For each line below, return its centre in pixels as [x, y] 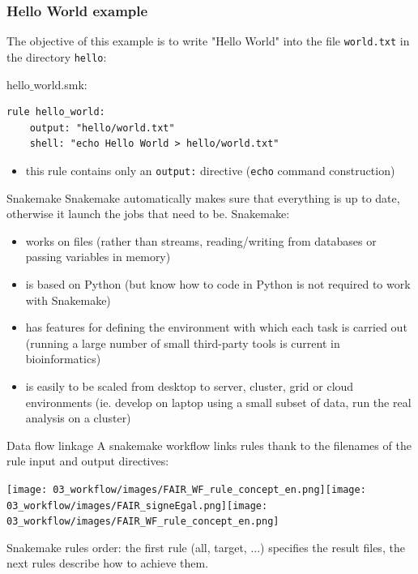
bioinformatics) [63, 359]
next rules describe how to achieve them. [108, 563]
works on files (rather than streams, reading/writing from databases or [201, 240]
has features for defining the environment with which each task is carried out [216, 327]
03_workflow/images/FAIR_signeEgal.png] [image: [137, 505]
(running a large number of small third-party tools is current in [183, 343]
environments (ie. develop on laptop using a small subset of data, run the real [218, 402]
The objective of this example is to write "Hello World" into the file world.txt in [208, 41]
